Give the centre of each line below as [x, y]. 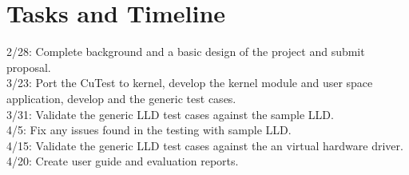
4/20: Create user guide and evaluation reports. [123, 161]
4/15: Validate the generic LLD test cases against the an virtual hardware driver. [205, 145]
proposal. [29, 67]
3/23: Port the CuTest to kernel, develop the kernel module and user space [190, 83]
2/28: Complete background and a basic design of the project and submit [186, 52]
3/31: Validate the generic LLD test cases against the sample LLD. [170, 114]
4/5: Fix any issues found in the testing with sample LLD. [149, 130]
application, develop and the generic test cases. [121, 98]
